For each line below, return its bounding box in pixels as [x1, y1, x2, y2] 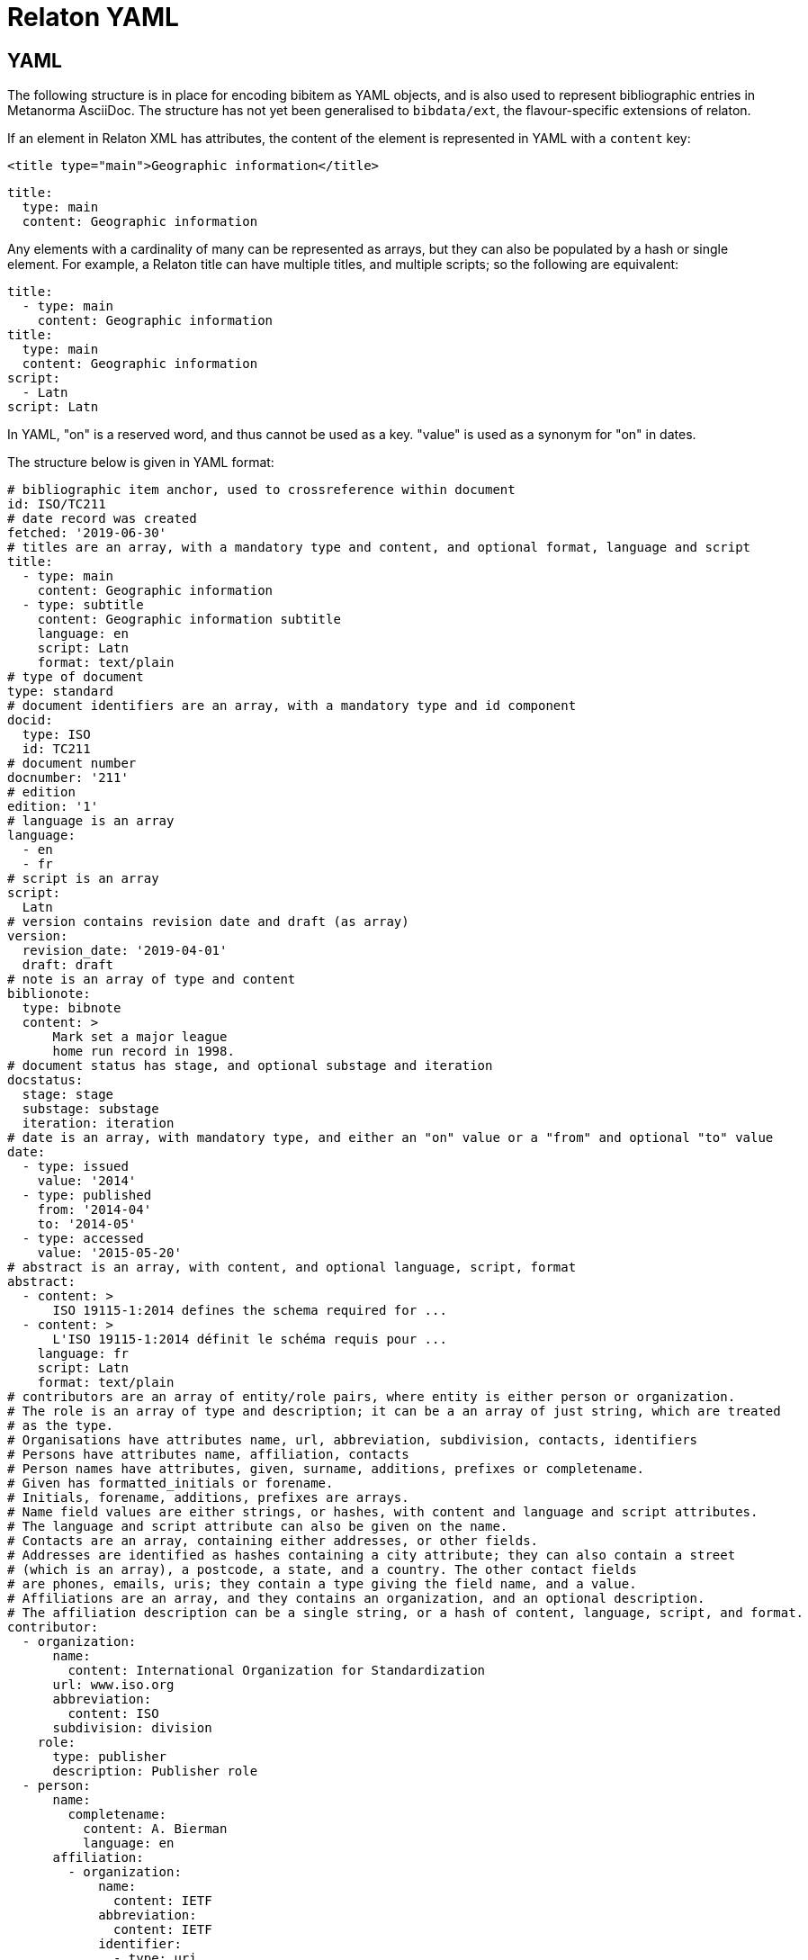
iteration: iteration [22, 1116, 175, 1131]
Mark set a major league [52, 1029, 228, 1045]
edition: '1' [7, 799, 99, 814]
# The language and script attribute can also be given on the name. [7, 1519, 508, 1534]
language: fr [37, 1346, 129, 1362]
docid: [7, 713, 53, 728]
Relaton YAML [7, 2, 179, 32]
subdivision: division [52, 1721, 212, 1736]
